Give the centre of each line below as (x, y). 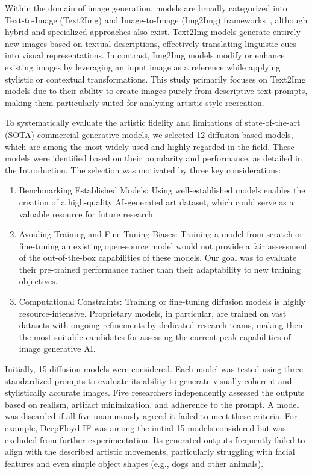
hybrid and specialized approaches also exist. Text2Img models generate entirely (153, 32)
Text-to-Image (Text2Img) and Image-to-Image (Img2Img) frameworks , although (156, 20)
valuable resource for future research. (87, 214)
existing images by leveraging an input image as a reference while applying (143, 67)
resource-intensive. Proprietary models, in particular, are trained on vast (153, 313)
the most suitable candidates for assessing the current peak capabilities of (155, 336)
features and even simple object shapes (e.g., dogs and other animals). (134, 463)
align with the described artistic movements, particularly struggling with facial (150, 451)
